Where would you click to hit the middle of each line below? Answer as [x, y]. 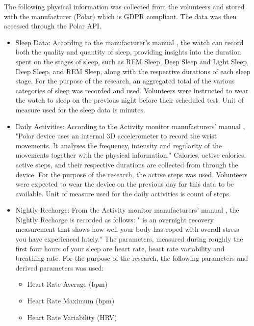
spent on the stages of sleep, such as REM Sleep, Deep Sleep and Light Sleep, [132, 61]
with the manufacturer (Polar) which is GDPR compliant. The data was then [120, 16]
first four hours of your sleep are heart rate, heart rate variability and [120, 248]
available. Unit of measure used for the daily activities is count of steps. [123, 193]
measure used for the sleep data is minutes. [80, 109]
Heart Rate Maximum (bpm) [71, 301]
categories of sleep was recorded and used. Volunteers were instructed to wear [132, 90]
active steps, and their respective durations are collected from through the [127, 164]
